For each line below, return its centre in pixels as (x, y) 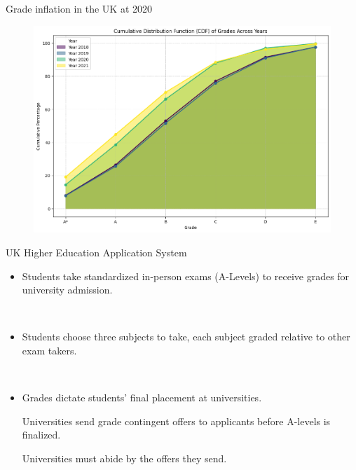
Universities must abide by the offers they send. (124, 458)
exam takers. (49, 350)
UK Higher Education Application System (96, 252)
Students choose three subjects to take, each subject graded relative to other (186, 337)
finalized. (41, 435)
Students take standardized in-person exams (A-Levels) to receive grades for (186, 276)
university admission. (67, 290)
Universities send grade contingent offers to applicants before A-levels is (176, 421)
